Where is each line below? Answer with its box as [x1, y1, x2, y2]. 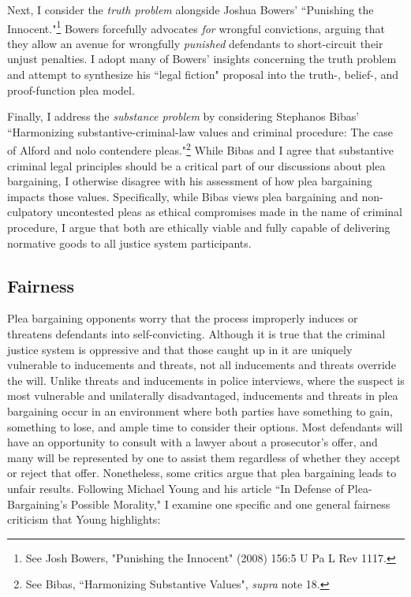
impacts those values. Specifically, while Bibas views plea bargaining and [7, 188, 358, 204]
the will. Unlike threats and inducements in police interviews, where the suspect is [7, 371, 405, 388]
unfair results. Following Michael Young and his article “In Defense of [7, 479, 344, 496]
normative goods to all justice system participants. [7, 234, 252, 251]
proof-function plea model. [7, 81, 135, 98]
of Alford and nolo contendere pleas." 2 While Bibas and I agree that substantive [7, 140, 394, 159]
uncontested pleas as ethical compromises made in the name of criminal [56, 203, 402, 220]
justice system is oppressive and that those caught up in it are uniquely [7, 341, 353, 357]
